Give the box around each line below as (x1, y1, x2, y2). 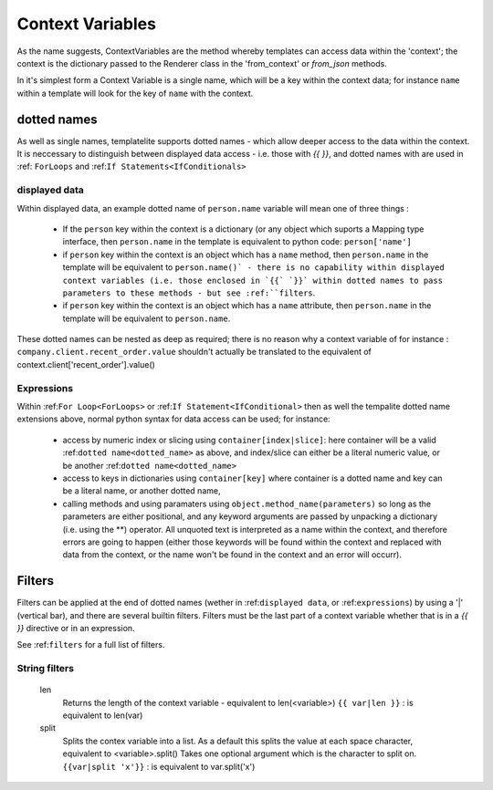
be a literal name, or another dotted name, (62, 485, 221, 496)
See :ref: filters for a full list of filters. (16, 639, 165, 650)
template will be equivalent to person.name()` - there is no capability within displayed (62, 262, 445, 273)
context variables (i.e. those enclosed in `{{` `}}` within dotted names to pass (62, 275, 443, 286)
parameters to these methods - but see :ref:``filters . (62, 287, 316, 298)
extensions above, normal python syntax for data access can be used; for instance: (16, 413, 330, 424)
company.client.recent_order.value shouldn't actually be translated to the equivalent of (16, 347, 372, 358)
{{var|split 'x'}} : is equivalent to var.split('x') (62, 761, 256, 772)
